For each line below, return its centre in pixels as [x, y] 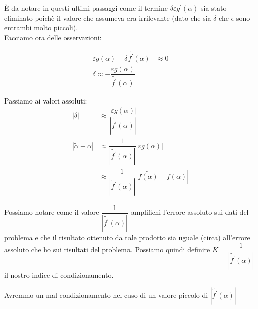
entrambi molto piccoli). [41, 27]
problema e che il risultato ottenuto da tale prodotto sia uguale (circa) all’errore [127, 237]
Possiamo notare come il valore [52, 212]
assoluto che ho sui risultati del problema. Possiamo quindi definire [107, 249]
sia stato [214, 8]
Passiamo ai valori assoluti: [46, 100]
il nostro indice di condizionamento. [59, 275]
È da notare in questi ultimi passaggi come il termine [86, 8]
